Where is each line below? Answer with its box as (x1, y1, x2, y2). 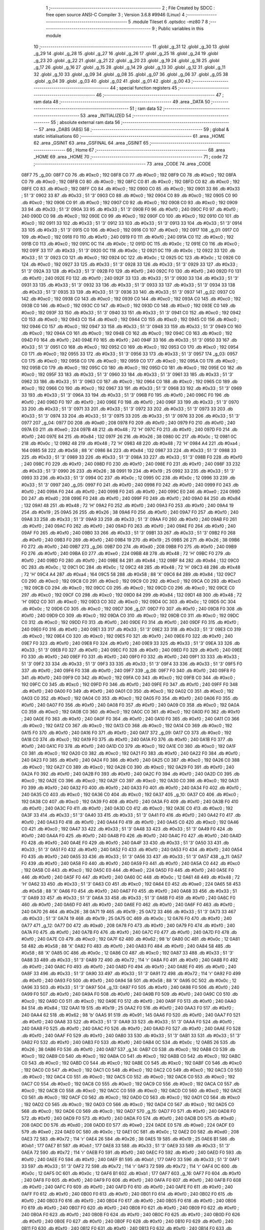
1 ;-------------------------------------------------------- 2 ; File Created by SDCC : (46, 5, 215, 11)
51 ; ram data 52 (130, 106, 162, 112)
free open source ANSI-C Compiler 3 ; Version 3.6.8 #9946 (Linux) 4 (46, 12, 185, 18)
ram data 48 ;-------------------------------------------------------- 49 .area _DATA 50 (33, 99, 211, 105)
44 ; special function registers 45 (109, 85, 177, 91)
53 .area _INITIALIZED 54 (80, 112, 132, 118)
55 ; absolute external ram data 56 (51, 120, 120, 125)
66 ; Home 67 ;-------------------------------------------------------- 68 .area (66, 147, 225, 153)
